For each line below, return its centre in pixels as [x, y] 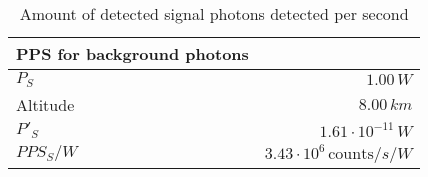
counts [351, 153]
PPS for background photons [132, 53]
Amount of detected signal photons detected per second [214, 13]
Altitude [45, 104]
